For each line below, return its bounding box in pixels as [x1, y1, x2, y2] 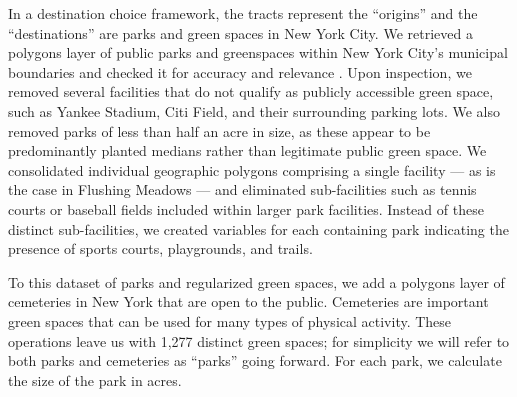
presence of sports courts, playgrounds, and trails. [8, 238, 313, 259]
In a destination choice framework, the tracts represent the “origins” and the [8, 3, 478, 23]
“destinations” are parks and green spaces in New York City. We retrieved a [8, 22, 473, 43]
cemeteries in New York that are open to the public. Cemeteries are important [8, 291, 489, 312]
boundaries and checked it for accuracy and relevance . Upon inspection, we [8, 61, 472, 82]
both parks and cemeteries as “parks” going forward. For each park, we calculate [8, 350, 502, 371]
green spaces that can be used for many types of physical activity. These [8, 310, 452, 331]
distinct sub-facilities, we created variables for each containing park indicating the [8, 218, 509, 239]
